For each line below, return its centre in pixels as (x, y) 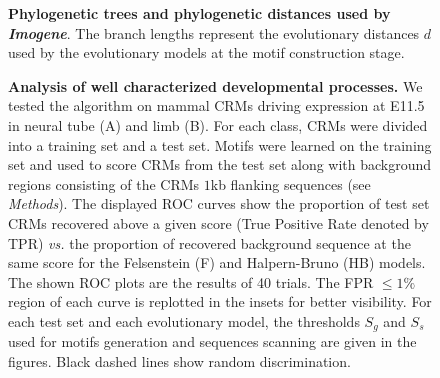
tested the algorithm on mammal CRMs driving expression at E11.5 (216, 105)
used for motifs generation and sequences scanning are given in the (212, 341)
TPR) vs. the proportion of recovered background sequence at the (209, 242)
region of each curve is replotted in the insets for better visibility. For (220, 301)
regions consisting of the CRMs (104, 183)
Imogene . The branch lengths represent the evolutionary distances (214, 32)
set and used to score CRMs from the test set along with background (220, 164)
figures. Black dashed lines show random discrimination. (179, 360)
